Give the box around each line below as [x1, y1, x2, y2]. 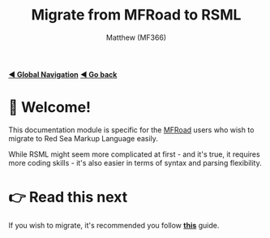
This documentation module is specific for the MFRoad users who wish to [8, 124, 255, 135]
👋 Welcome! [8, 98, 92, 117]
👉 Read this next [8, 188, 128, 206]
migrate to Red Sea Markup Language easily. [8, 133, 158, 143]
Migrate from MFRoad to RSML [31, 6, 242, 24]
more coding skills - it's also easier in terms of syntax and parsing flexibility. [8, 158, 262, 167]
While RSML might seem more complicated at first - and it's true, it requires [8, 149, 261, 159]
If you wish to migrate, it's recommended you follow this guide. [8, 220, 220, 230]
